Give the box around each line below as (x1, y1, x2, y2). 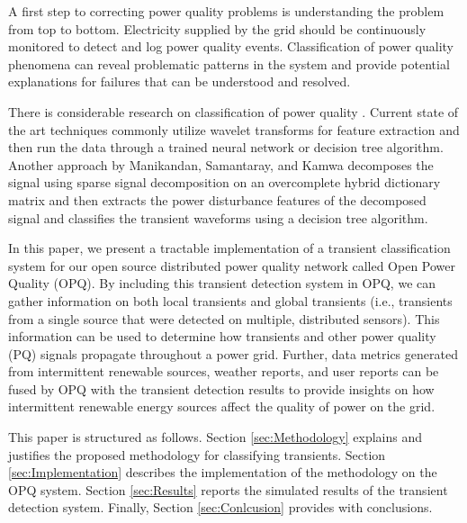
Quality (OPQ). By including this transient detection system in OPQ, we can (8, 274, 436, 293)
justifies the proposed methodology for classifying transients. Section (8, 445, 386, 464)
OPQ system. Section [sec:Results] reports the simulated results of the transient (8, 480, 448, 499)
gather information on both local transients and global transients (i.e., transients (8, 291, 453, 310)
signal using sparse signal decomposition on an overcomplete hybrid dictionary (8, 173, 441, 192)
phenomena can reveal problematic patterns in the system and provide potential (8, 54, 450, 73)
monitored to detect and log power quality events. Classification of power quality (8, 37, 454, 56)
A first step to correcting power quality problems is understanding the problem (8, 2, 445, 20)
